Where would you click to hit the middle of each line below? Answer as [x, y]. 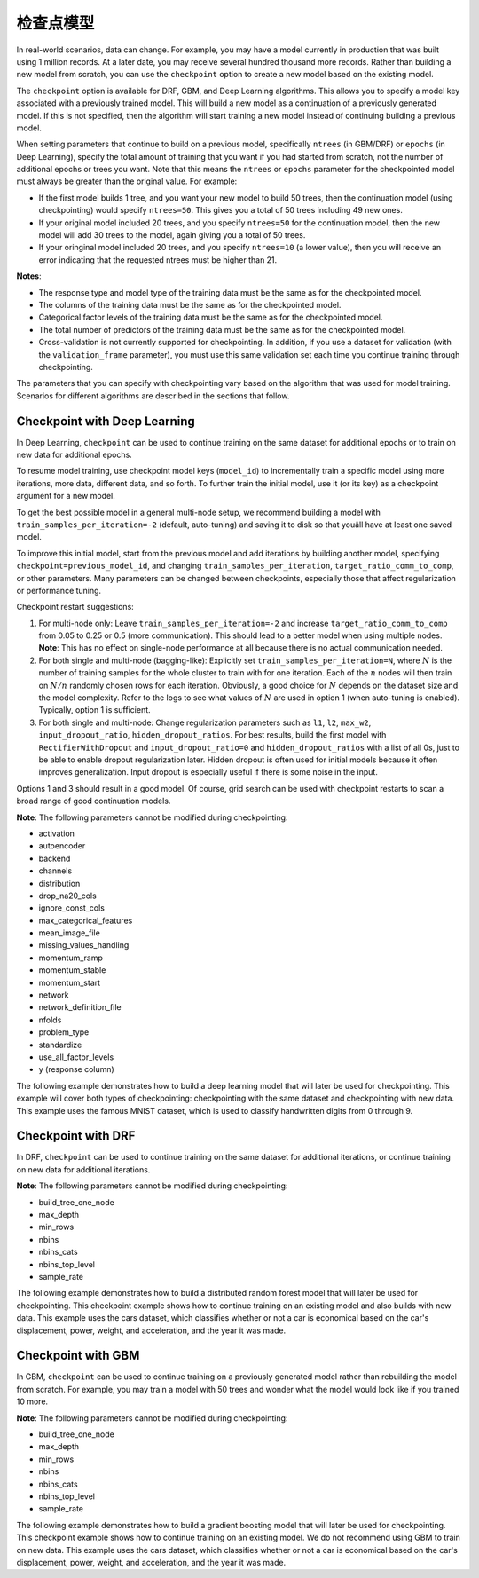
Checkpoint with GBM [78, 1356]
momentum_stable [72, 970]
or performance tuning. [59, 590]
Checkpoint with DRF [76, 1136]
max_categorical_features [86, 920]
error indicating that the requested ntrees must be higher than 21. [158, 260]
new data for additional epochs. [74, 454]
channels [55, 871]
